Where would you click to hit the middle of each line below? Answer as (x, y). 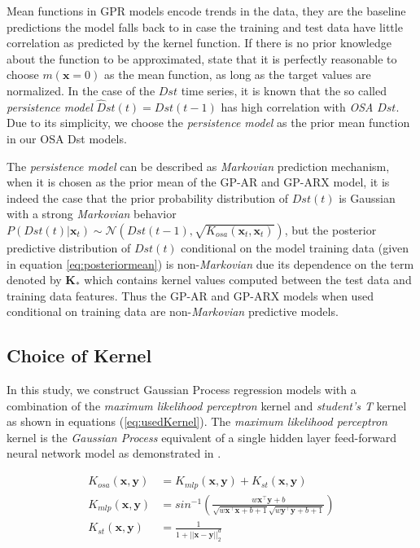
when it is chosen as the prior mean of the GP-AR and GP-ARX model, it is (198, 182)
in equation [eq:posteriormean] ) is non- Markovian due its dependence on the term (210, 263)
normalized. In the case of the (81, 90)
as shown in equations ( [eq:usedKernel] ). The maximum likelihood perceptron (197, 421)
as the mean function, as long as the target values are (237, 75)
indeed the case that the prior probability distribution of (148, 197)
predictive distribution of (69, 247)
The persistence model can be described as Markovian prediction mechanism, (198, 166)
